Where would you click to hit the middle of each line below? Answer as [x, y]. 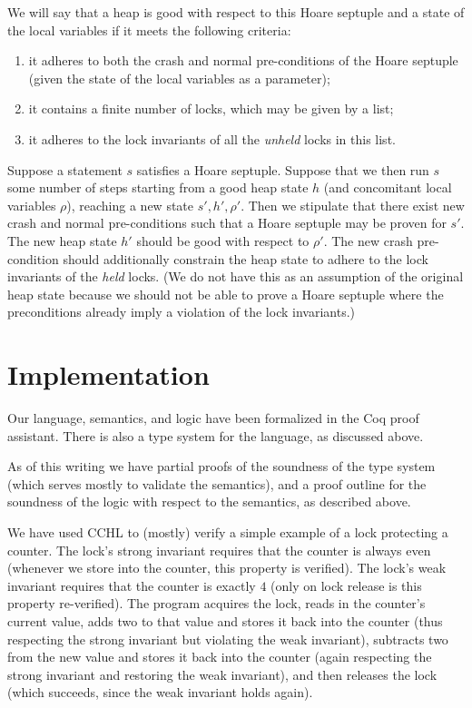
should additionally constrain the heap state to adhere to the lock [246, 258]
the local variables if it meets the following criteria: [149, 29]
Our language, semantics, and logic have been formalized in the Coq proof [213, 418]
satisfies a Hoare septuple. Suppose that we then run [283, 169]
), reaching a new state [130, 205]
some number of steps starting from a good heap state [158, 187]
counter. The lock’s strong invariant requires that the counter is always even [219, 550]
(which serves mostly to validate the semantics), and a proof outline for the [217, 483]
